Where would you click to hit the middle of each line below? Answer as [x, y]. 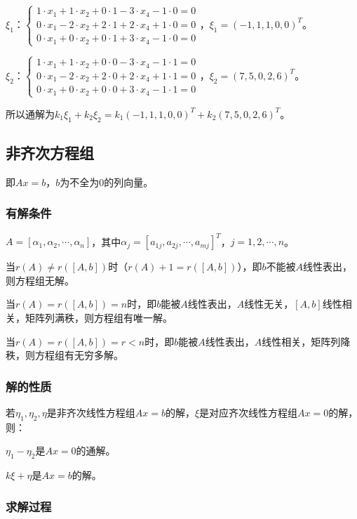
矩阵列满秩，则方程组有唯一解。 [99, 318]
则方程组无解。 [40, 280]
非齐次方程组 [50, 153]
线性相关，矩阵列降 [306, 341]
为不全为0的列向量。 [107, 182]
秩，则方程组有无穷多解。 [65, 355]
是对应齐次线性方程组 [249, 413]
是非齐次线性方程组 [91, 413]
